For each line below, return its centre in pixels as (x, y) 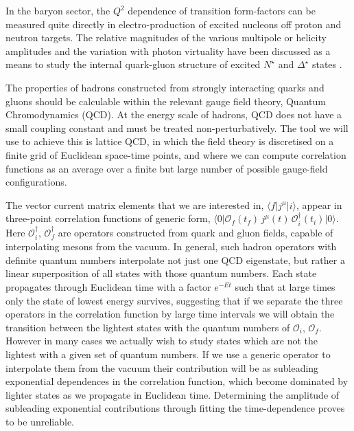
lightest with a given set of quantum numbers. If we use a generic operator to (168, 354)
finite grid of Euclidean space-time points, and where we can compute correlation (176, 154)
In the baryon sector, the (58, 10)
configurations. (36, 182)
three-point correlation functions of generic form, (108, 218)
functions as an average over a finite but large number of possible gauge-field (167, 168)
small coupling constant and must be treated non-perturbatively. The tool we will (177, 128)
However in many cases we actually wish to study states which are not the (162, 341)
